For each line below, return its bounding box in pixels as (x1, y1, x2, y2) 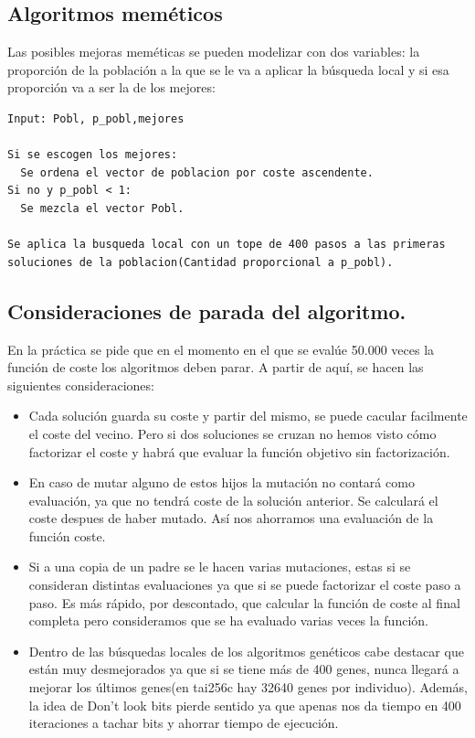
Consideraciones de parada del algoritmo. (7, 296, 406, 325)
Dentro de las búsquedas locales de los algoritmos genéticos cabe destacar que (28, 641, 464, 660)
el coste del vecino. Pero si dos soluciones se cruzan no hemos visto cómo (28, 423, 437, 443)
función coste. (28, 526, 106, 545)
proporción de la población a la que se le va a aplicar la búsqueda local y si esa (7, 59, 449, 79)
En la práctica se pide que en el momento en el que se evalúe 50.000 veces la (7, 339, 435, 358)
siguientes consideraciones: (7, 375, 154, 394)
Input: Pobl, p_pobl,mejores (7, 112, 185, 125)
